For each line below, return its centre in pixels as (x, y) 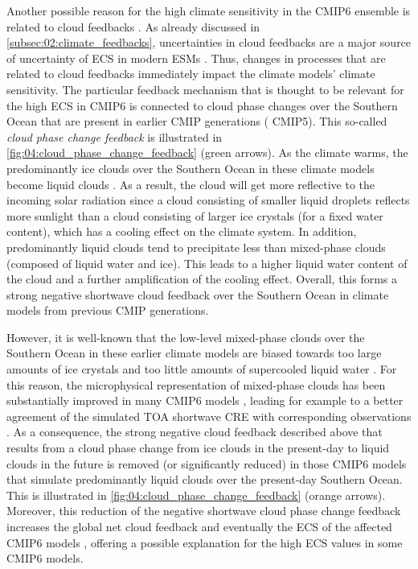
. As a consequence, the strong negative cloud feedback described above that (195, 432)
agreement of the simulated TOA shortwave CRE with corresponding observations (209, 416)
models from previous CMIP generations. (108, 310)
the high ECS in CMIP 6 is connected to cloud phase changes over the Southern (202, 105)
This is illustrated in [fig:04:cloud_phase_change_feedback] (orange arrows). (196, 495)
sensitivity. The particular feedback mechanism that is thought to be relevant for (205, 89)
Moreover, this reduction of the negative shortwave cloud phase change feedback (204, 511)
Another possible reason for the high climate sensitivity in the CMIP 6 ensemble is (209, 10)
